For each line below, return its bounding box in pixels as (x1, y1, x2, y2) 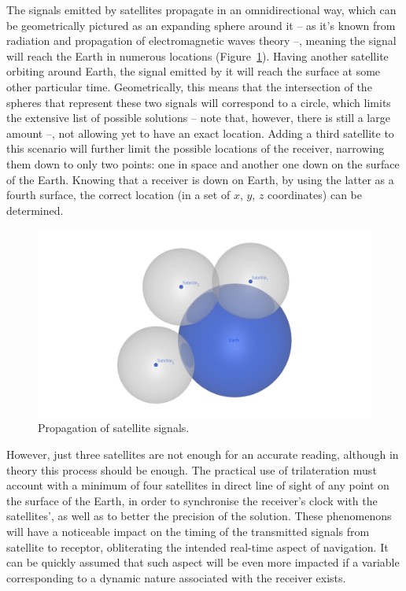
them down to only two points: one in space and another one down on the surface (6, 155, 400, 172)
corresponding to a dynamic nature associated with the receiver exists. (6, 569, 346, 585)
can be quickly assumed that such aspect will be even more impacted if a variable (6, 554, 400, 571)
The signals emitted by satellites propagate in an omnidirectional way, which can (6, 2, 397, 17)
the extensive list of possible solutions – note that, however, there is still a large (6, 109, 390, 126)
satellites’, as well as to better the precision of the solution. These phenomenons (6, 508, 392, 524)
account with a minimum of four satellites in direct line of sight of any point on (6, 477, 389, 493)
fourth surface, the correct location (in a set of (6, 187, 231, 203)
